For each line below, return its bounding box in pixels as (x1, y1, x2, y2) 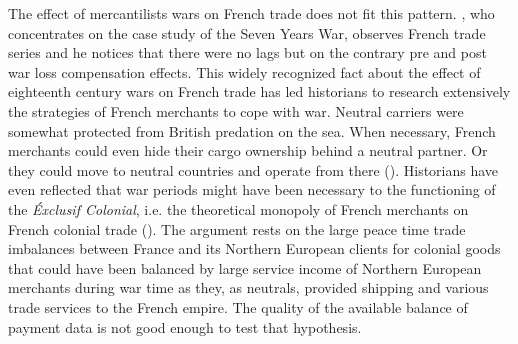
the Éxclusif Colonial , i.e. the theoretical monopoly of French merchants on (8, 198, 469, 219)
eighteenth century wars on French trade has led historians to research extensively (8, 81, 511, 102)
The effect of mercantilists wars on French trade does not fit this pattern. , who (8, 3, 495, 23)
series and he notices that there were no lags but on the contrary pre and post (8, 42, 487, 63)
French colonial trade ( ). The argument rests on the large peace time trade (8, 218, 466, 239)
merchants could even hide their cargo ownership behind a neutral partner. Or (8, 140, 488, 161)
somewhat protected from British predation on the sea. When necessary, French (8, 120, 496, 141)
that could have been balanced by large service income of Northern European (8, 257, 482, 278)
